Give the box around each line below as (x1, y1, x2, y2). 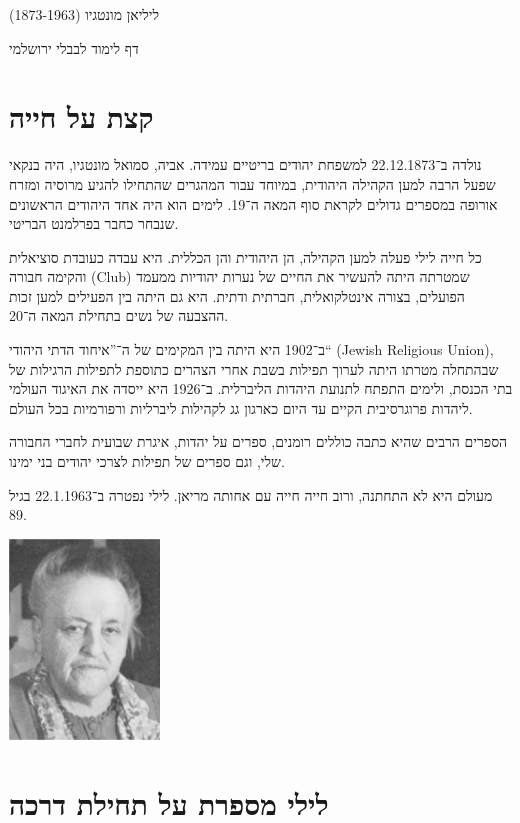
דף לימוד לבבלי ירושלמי (9, 37, 139, 58)
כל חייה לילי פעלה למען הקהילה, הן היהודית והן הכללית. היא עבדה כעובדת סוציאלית (9, 246, 482, 267)
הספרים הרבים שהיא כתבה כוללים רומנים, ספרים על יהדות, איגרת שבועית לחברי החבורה (9, 431, 508, 452)
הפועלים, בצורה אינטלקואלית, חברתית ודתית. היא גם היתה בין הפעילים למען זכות (9, 285, 465, 306)
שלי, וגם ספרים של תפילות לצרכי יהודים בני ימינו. (9, 451, 285, 472)
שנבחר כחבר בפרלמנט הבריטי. (9, 213, 179, 234)
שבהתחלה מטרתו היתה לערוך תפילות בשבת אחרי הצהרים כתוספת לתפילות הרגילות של (9, 358, 499, 379)
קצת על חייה (9, 96, 154, 137)
